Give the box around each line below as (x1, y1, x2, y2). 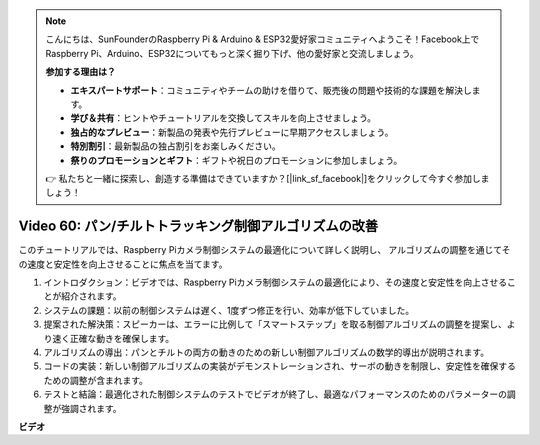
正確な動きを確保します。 (69, 332, 175, 344)
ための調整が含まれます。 (43, 374, 149, 386)
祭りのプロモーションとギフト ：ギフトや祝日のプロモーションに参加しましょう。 (70, 154, 403, 166)
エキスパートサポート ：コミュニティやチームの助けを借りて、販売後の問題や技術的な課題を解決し (70, 84, 472, 96)
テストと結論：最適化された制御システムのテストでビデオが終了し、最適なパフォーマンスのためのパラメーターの (43, 388, 507, 400)
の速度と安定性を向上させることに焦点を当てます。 (18, 258, 228, 270)
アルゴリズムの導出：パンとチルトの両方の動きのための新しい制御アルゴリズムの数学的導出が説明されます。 (43, 346, 490, 358)
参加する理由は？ (45, 66, 116, 78)
